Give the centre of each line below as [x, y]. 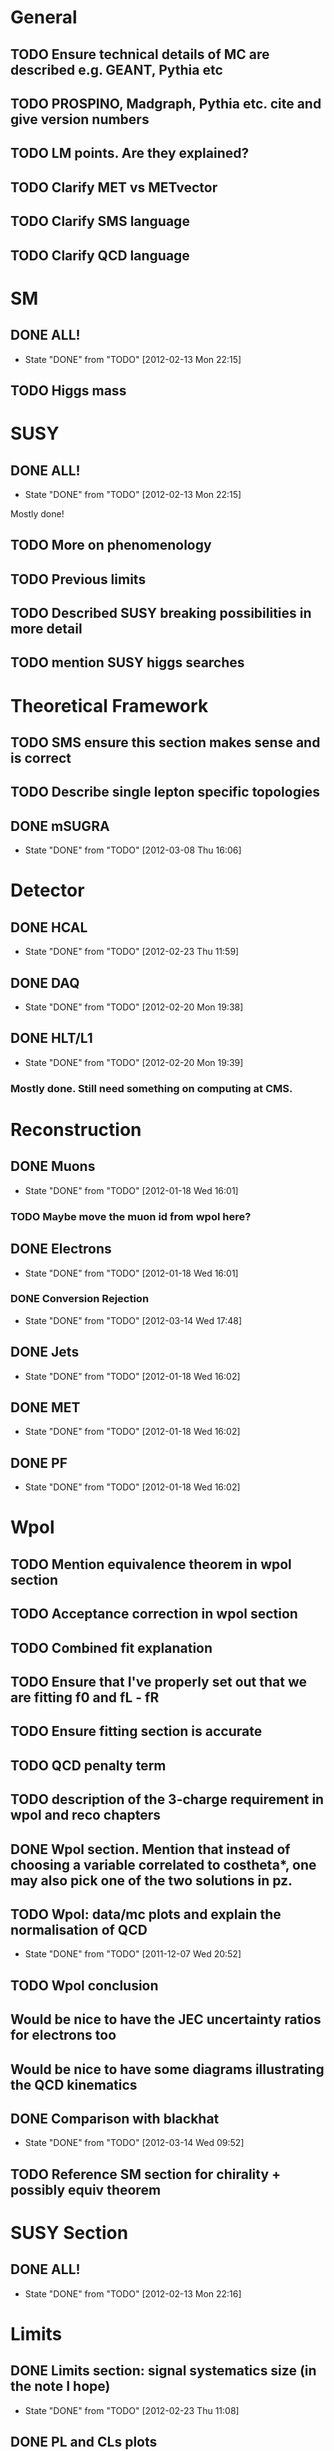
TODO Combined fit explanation [111, 1647]
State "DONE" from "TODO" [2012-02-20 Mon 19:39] [134, 1062]
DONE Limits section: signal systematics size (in [163, 2371]
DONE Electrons [61, 1249]
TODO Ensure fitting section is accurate [136, 1731]
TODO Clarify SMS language [100, 221]
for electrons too [63, 2035]
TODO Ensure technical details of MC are [140, 54]
